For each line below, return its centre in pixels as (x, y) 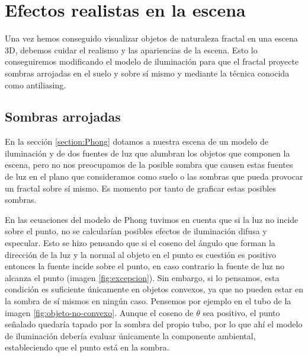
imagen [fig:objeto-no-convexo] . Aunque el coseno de (99, 312)
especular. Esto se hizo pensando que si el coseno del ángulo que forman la (140, 243)
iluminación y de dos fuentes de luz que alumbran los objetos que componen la (147, 153)
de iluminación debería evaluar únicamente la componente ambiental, (130, 335)
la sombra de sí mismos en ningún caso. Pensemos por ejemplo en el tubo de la (148, 301)
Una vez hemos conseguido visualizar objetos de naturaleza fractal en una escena (151, 38)
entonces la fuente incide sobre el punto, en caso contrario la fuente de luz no (145, 266)
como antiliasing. (36, 85)
